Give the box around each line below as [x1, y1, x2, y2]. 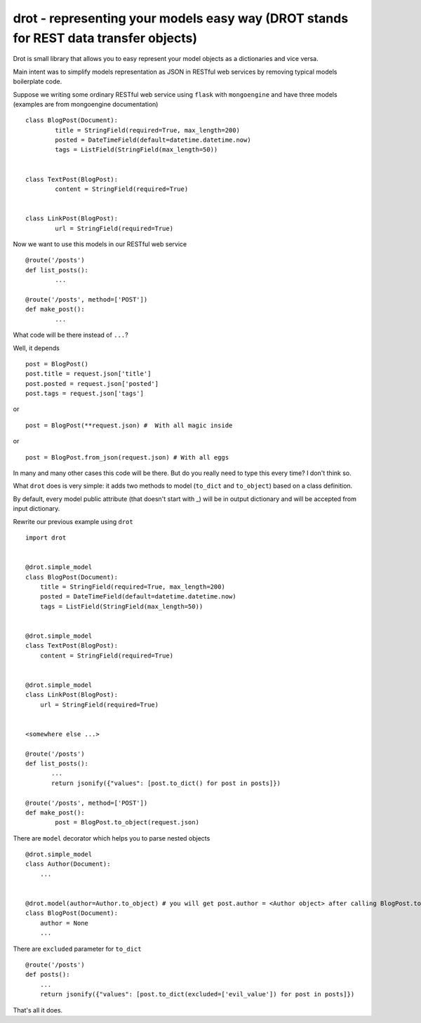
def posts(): [25, 970, 70, 979]
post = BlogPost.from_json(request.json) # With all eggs [25, 453, 229, 461]
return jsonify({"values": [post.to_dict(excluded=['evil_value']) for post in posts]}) [39, 990, 355, 998]
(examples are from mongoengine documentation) [13, 100, 159, 108]
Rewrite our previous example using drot [13, 517, 133, 526]
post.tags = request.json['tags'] [25, 389, 144, 398]
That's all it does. [13, 1005, 63, 1014]
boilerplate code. [13, 77, 62, 86]
